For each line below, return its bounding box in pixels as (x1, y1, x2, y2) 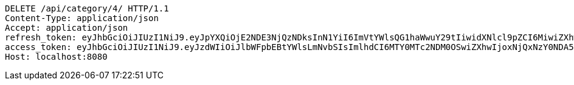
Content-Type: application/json (5, 13, 159, 23)
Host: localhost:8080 (5, 52, 108, 61)
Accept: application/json (5, 23, 128, 33)
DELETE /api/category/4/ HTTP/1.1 (5, 4, 169, 13)
